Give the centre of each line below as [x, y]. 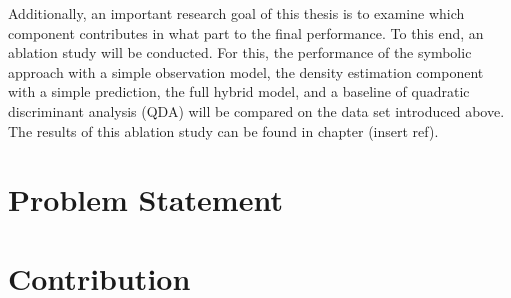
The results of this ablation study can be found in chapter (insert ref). [223, 130]
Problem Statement [145, 199]
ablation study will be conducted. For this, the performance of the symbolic [240, 52]
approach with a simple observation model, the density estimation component [246, 71]
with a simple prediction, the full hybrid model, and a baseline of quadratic [239, 91]
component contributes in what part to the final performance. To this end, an [246, 32]
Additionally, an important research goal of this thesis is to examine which [236, 13]
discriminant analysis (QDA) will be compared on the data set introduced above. [256, 110]
